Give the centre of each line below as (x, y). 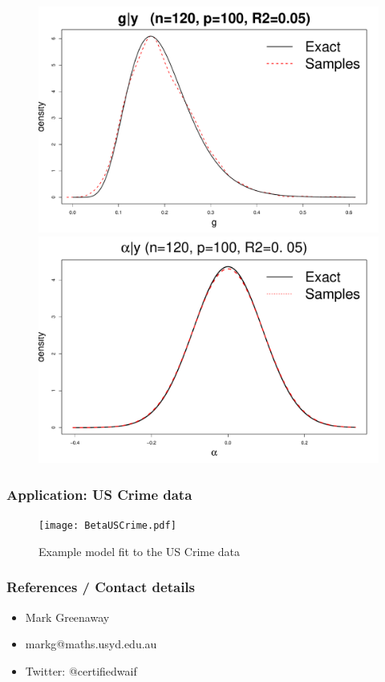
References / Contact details (101, 587)
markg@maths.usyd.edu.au (91, 644)
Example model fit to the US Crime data (140, 551)
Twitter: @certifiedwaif (81, 670)
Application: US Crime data (99, 494)
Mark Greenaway (67, 617)
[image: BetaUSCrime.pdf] (107, 526)
